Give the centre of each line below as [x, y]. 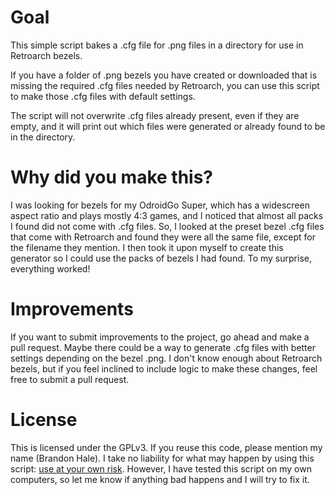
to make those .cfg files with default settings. [103, 96]
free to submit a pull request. [70, 379]
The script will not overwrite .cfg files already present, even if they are [155, 115]
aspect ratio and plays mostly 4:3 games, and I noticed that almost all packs [167, 215]
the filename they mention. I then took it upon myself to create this [147, 247]
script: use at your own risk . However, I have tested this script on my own [161, 468]
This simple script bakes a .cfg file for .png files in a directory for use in [157, 45]
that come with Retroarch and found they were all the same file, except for [163, 237]
